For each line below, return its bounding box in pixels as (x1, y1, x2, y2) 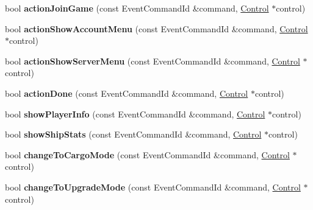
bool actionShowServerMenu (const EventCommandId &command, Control (5, 54, 300, 67)
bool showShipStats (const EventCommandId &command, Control (5, 128, 262, 141)
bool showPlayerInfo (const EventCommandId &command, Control (5, 107, 265, 120)
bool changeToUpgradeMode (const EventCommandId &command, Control (5, 180, 301, 193)
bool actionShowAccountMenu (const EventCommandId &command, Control (5, 22, 308, 35)
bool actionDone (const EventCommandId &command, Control (5, 86, 248, 99)
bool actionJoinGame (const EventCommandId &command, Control (5, 2, 269, 14)
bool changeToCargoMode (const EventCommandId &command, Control (5, 148, 290, 161)
